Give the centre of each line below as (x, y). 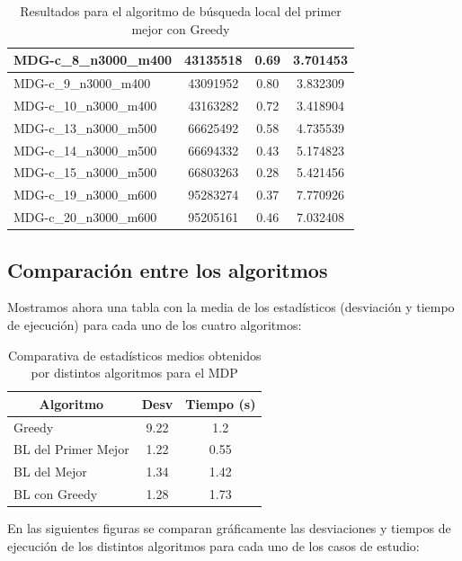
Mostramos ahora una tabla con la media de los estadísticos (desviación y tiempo (231, 307)
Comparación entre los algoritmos (168, 269)
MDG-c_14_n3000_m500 (85, 150)
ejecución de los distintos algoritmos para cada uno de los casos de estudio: (213, 545)
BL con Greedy (56, 494)
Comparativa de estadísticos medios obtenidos (134, 355)
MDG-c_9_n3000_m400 (82, 83)
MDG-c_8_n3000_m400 (93, 60)
